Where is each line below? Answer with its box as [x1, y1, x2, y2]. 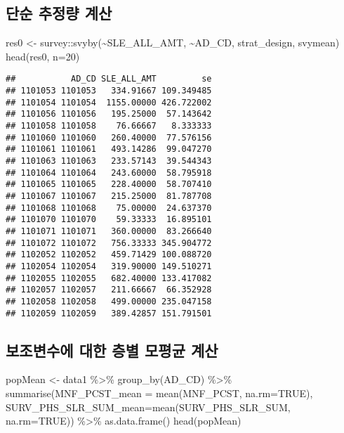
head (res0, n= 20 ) [6, 49, 80, 63]
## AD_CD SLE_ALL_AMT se [6, 74, 212, 84]
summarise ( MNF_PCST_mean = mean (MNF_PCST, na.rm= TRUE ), [6, 385, 313, 400]
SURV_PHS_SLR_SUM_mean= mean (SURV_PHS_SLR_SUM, [6, 399, 291, 414]
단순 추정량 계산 [6, 2, 112, 24]
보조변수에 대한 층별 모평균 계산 [6, 339, 218, 361]
